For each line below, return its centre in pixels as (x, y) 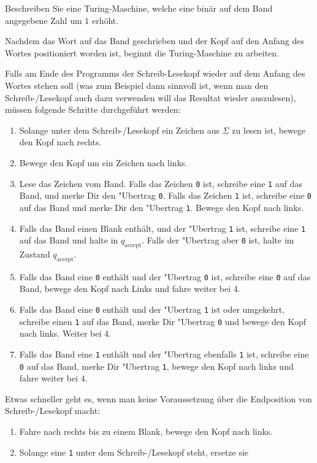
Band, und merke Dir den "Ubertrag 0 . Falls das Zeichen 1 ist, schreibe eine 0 (166, 195)
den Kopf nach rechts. (60, 142)
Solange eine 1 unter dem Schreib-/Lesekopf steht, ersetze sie (134, 452)
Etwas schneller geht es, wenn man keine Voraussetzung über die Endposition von (158, 398)
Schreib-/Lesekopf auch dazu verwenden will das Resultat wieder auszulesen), (151, 97)
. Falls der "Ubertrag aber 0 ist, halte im (218, 240)
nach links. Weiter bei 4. (65, 333)
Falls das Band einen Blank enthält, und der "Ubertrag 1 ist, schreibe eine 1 (162, 228)
